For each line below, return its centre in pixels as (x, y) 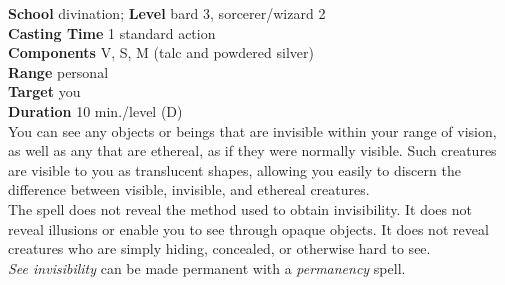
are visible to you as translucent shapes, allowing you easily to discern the (234, 169)
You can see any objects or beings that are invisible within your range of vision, (252, 130)
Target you (44, 91)
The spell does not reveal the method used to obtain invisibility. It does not (240, 208)
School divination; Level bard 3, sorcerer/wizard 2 (167, 13)
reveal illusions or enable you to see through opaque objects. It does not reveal (248, 228)
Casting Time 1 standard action (112, 32)
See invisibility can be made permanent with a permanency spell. (207, 267)
